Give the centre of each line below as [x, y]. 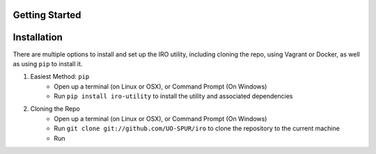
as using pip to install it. [48, 63]
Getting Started [47, 15]
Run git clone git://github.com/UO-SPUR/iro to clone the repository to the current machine [197, 128]
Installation [38, 37]
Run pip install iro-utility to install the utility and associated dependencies [173, 96]
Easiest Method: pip [60, 77]
